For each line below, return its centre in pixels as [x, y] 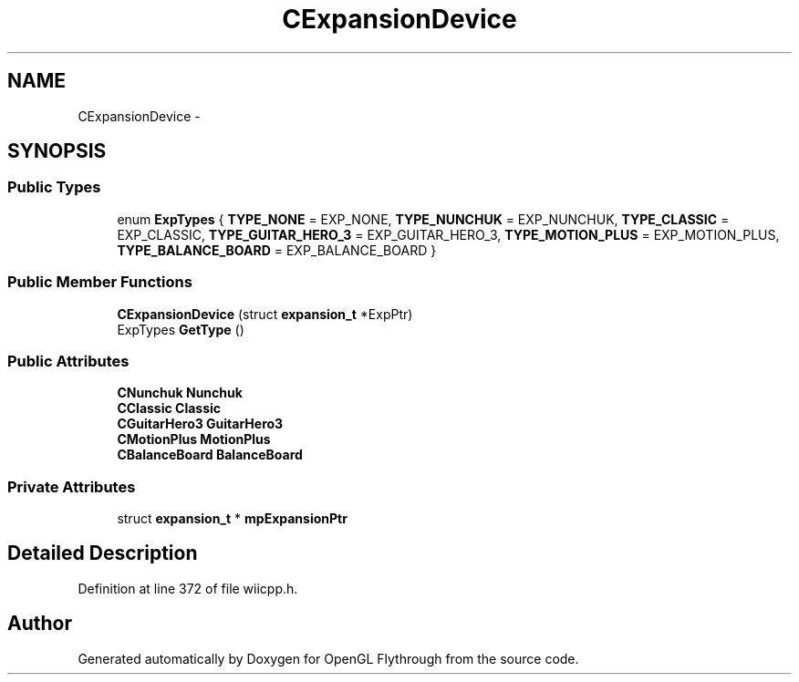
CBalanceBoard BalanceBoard [210, 455]
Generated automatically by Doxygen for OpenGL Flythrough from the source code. [328, 658]
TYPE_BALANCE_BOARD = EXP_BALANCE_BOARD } [277, 250]
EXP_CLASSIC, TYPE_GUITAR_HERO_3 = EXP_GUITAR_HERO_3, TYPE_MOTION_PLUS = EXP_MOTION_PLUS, [448, 234]
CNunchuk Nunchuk [180, 393]
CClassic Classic [169, 408]
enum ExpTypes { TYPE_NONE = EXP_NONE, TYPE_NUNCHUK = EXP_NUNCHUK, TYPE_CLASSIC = [423, 219]
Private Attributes [72, 486]
